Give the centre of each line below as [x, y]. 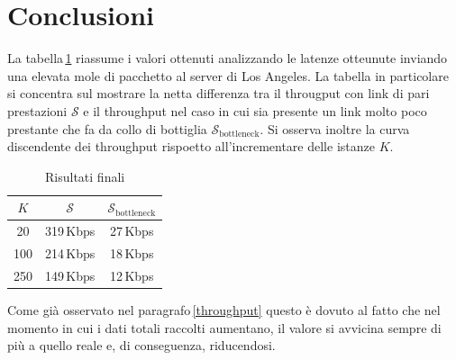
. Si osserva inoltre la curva [335, 128]
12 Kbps [132, 275]
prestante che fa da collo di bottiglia [107, 128]
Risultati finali [85, 176]
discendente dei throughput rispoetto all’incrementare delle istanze [191, 146]
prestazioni [37, 110]
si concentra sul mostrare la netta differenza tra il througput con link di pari [219, 93]
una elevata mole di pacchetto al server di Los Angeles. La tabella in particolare [228, 75]
